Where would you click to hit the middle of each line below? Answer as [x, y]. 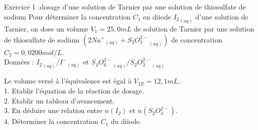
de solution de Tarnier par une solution [194, 28]
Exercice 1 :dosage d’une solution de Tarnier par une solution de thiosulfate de [125, 6]
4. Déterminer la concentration [51, 121]
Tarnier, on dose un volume [46, 28]
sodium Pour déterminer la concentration [68, 16]
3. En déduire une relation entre [53, 110]
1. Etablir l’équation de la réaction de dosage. [74, 90]
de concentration [197, 39]
